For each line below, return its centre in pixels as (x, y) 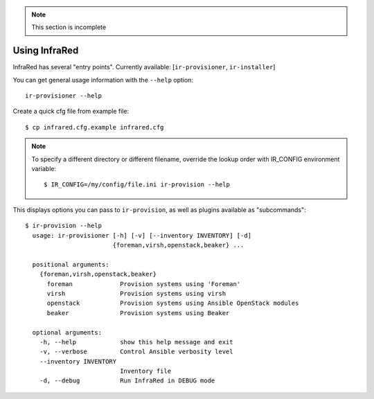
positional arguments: (71, 264)
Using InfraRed (46, 51)
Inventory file (146, 371)
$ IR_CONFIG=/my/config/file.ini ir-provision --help (137, 185)
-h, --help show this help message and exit (136, 342)
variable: (44, 169)
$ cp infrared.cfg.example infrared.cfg (95, 127)
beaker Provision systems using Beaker (138, 313)
